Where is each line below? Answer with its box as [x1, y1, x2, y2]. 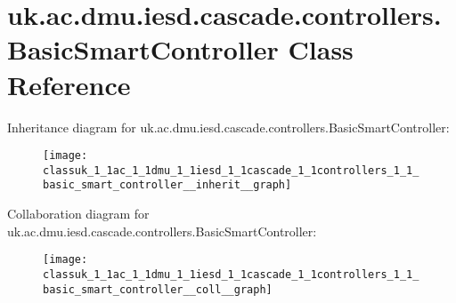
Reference [7, 66, 131, 102]
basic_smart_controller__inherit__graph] [43, 179, 292, 192]
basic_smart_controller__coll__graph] [43, 283, 273, 296]
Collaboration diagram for [7, 204, 150, 223]
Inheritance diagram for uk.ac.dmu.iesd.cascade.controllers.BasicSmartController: [7, 117, 450, 136]
